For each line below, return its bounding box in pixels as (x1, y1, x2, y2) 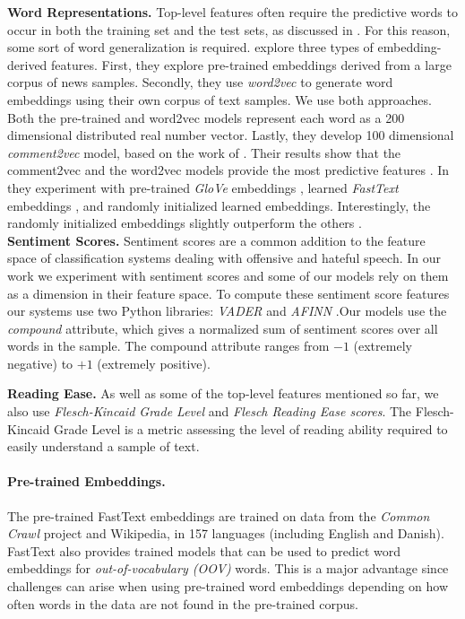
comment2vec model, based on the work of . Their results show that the (7, 143, 401, 161)
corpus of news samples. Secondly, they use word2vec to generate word (7, 73, 393, 92)
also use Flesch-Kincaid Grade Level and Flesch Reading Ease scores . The (7, 402, 412, 421)
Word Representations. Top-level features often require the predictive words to (7, 3, 458, 21)
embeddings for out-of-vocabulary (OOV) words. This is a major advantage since (7, 559, 449, 578)
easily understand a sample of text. (7, 437, 200, 456)
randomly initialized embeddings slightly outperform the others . (7, 214, 362, 232)
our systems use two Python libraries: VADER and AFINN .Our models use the (7, 301, 447, 320)
